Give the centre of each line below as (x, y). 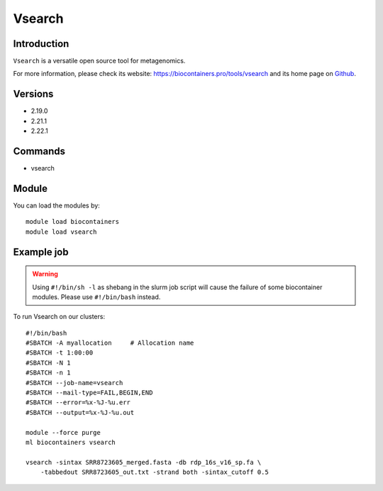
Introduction (41, 44)
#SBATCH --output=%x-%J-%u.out (80, 412)
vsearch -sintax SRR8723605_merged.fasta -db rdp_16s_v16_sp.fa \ (144, 462)
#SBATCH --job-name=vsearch (74, 383)
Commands (39, 151)
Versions (33, 94)
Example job (41, 252)
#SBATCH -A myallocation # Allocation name (110, 343)
